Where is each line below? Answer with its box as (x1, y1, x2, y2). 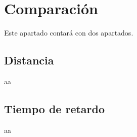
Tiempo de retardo (4, 100, 105, 116)
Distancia (4, 52, 54, 68)
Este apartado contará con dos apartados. (4, 27, 133, 38)
